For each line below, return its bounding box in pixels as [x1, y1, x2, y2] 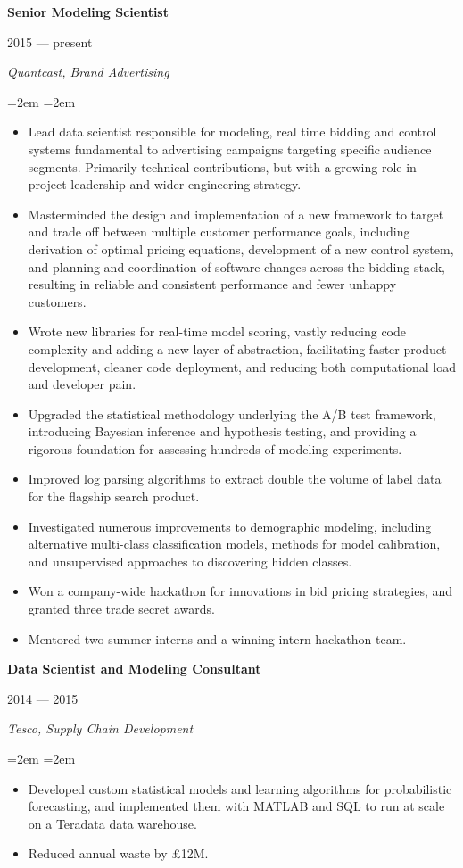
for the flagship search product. [28, 487, 200, 506]
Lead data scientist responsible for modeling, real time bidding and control [28, 122, 437, 141]
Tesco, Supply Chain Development [7, 719, 194, 738]
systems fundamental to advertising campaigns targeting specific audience [28, 139, 432, 158]
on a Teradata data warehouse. [28, 814, 197, 832]
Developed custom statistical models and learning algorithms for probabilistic [28, 779, 452, 798]
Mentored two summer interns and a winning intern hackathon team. [28, 629, 407, 648]
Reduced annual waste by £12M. [28, 844, 209, 863]
